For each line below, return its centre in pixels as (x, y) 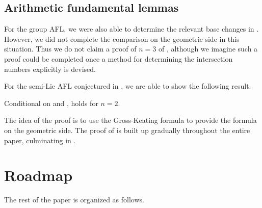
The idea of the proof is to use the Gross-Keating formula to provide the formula (130, 120)
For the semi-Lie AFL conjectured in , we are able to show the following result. (128, 86)
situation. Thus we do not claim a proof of (70, 49)
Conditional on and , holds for (51, 103)
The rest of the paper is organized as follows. (74, 200)
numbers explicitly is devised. (50, 69)
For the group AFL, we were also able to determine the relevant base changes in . (132, 29)
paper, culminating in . (40, 140)
